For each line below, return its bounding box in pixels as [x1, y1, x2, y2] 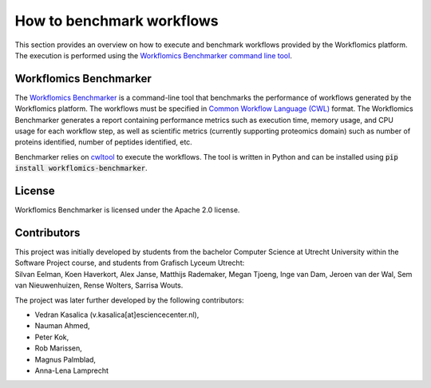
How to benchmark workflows [14, 12, 219, 30]
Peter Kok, [34, 332, 69, 342]
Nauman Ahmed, [34, 321, 90, 331]
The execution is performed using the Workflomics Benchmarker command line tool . [14, 50, 293, 60]
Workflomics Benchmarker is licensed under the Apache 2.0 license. [14, 205, 240, 215]
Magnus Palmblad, [34, 354, 96, 364]
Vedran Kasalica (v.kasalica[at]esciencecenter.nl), [34, 310, 200, 319]
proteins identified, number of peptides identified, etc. [14, 137, 193, 147]
